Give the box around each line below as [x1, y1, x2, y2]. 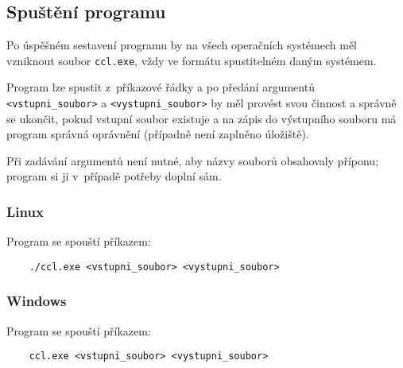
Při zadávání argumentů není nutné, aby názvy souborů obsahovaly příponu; [6, 152, 379, 169]
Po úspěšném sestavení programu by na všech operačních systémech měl [6, 37, 357, 53]
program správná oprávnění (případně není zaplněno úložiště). [6, 126, 309, 142]
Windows [6, 291, 67, 311]
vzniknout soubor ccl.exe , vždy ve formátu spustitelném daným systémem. [6, 52, 377, 68]
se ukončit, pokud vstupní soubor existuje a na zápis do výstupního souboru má [6, 110, 397, 126]
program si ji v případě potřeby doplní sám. [6, 168, 222, 184]
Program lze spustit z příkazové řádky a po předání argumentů [6, 79, 315, 95]
